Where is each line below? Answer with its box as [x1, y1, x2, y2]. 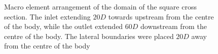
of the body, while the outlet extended [4, 21, 123, 31]
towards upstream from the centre [108, 11, 214, 21]
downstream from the [140, 21, 207, 31]
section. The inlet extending [4, 11, 91, 21]
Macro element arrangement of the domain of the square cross [4, 1, 197, 11]
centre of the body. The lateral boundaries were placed [4, 30, 174, 41]
